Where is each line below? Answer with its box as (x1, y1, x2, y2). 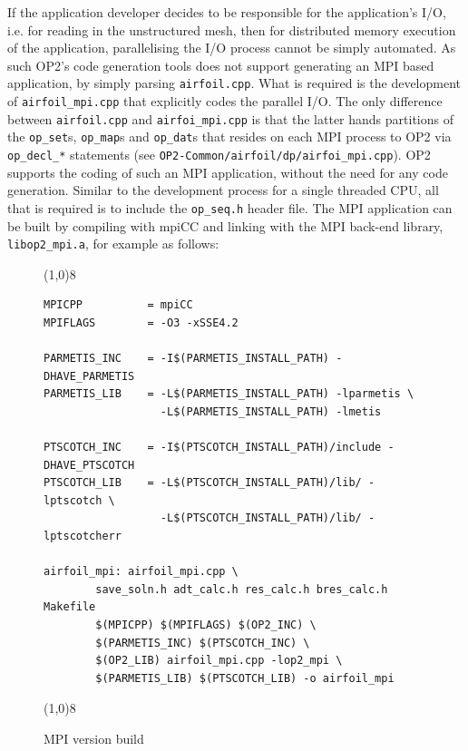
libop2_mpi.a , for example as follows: (7, 234, 219, 253)
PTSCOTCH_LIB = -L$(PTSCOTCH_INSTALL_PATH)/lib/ (44, 476, 362, 490)
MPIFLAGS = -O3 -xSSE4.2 (44, 316, 239, 329)
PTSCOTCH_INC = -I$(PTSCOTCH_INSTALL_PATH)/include (44, 441, 382, 454)
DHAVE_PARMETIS (44, 369, 135, 383)
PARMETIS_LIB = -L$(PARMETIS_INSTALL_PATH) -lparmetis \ (44, 387, 414, 401)
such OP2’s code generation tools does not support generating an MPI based (7, 55, 434, 74)
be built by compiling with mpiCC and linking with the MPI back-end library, (7, 216, 444, 235)
